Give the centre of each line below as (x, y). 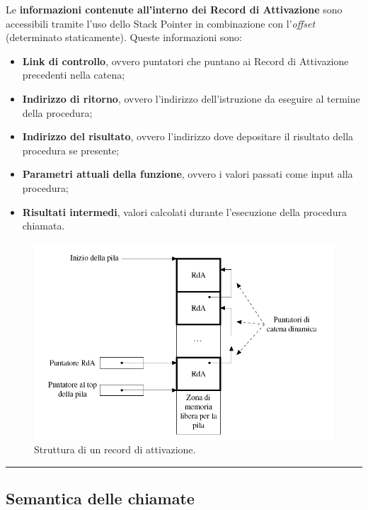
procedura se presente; (71, 150)
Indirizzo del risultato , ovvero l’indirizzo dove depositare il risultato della (188, 136)
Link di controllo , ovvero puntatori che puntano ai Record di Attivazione (185, 61)
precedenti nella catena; (74, 75)
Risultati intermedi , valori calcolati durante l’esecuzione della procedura (184, 211)
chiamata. (44, 226)
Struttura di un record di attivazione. (115, 449)
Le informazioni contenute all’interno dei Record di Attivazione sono (174, 9)
